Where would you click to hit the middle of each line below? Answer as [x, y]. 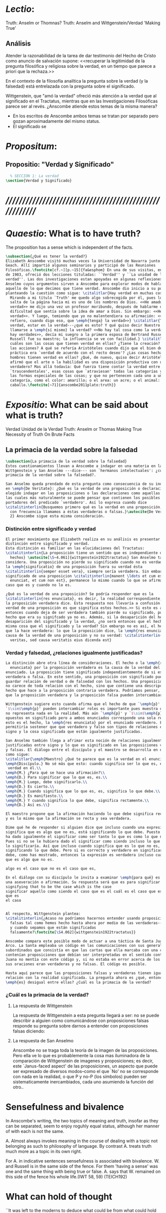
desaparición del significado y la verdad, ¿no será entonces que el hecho [85, 622]
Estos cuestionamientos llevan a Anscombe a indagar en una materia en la [84, 466]
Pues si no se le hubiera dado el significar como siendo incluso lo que [83, 841]
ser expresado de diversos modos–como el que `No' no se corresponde [86, 1071]
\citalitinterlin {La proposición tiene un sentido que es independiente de [85, 553]
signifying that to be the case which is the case [59, 886]
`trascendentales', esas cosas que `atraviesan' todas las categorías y [86, 371]
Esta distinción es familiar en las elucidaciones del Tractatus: [75, 548]
